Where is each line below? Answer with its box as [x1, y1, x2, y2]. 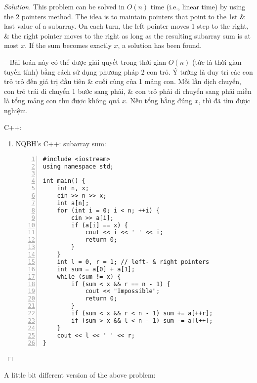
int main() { [43, 177, 86, 185]
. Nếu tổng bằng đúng [126, 95, 193, 106]
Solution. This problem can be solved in [4, 1, 125, 11]
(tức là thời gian [192, 56, 242, 67]
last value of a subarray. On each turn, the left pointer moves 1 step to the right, [4, 21, 249, 31]
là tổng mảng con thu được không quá [4, 95, 120, 106]
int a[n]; [57, 199, 89, 207]
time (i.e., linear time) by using [150, 1, 246, 11]
